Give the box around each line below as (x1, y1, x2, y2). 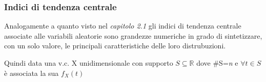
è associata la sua (4, 67, 59, 78)
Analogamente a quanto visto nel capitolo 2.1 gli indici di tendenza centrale (4, 20, 241, 31)
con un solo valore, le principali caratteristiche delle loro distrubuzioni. (4, 40, 226, 51)
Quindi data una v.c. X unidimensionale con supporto (4, 58, 173, 68)
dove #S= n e (196, 58, 238, 68)
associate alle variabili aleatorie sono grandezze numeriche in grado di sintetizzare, (4, 30, 262, 41)
